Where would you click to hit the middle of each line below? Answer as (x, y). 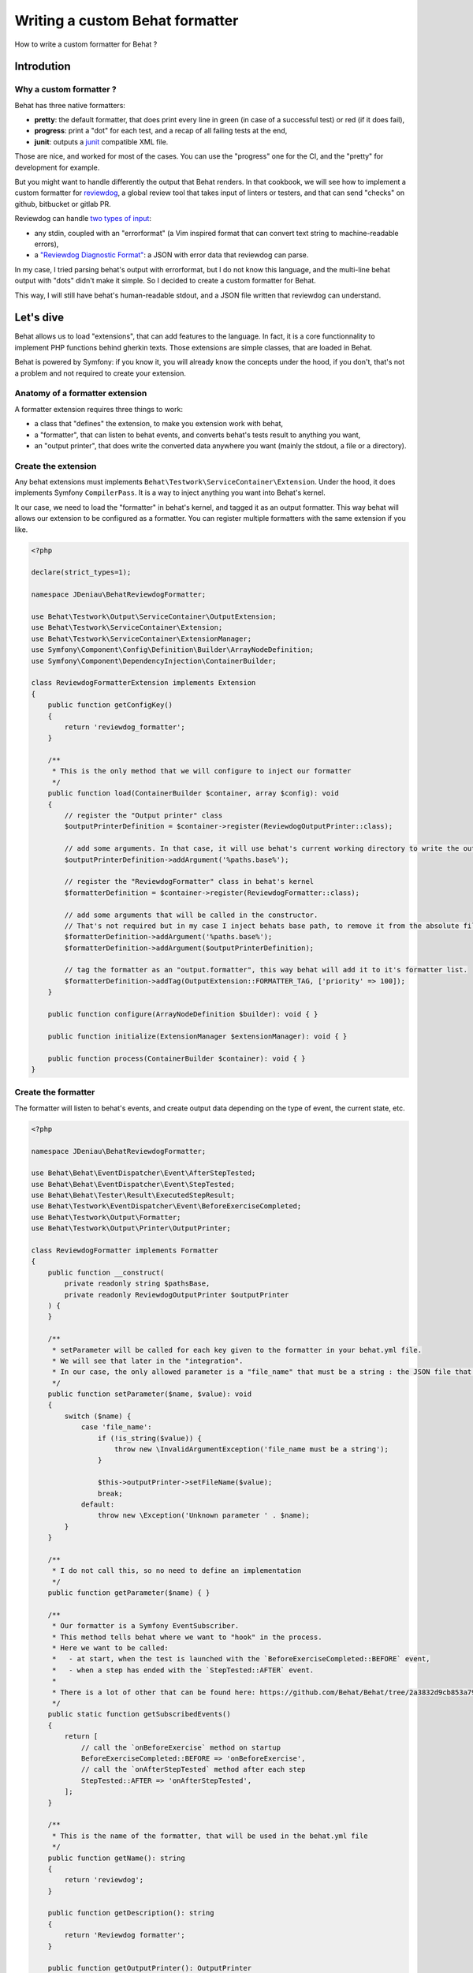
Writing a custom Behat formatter (127, 21)
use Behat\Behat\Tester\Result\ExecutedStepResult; (133, 1195)
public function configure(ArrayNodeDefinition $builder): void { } (183, 1015)
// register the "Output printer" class (143, 816)
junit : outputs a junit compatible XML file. (101, 141)
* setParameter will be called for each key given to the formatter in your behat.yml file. (236, 1350)
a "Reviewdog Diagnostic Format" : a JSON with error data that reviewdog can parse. (171, 255)
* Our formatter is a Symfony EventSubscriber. (145, 1626)
